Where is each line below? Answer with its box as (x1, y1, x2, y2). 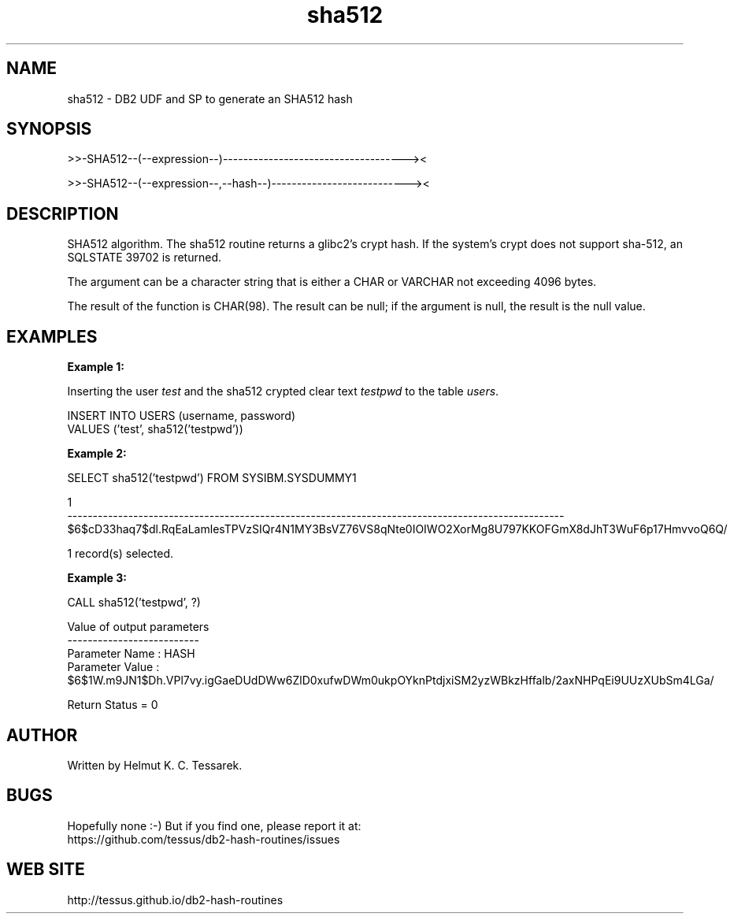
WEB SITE (6, 859, 85, 880)
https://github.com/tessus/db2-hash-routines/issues (67, 832, 340, 846)
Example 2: (67, 447, 127, 461)
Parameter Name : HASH (67, 647, 195, 661)
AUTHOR (6, 725, 78, 745)
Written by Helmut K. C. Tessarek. (67, 758, 243, 772)
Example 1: (67, 360, 124, 374)
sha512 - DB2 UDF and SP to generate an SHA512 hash (67, 91, 353, 106)
